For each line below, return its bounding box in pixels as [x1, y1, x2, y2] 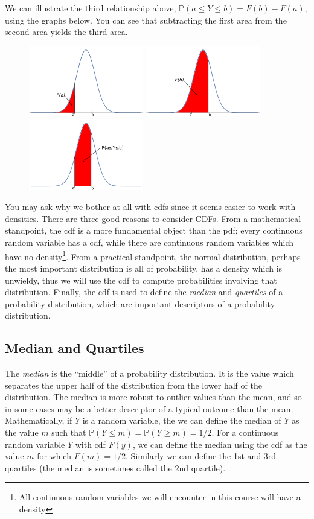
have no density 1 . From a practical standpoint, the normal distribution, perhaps [5, 248, 301, 263]
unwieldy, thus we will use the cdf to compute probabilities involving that [5, 273, 277, 286]
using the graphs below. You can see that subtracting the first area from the [5, 13, 287, 26]
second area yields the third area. [5, 25, 128, 38]
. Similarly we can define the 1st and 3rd [126, 450, 277, 462]
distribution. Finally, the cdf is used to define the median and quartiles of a [5, 285, 283, 298]
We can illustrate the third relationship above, [5, 2, 176, 14]
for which [37, 450, 71, 462]
